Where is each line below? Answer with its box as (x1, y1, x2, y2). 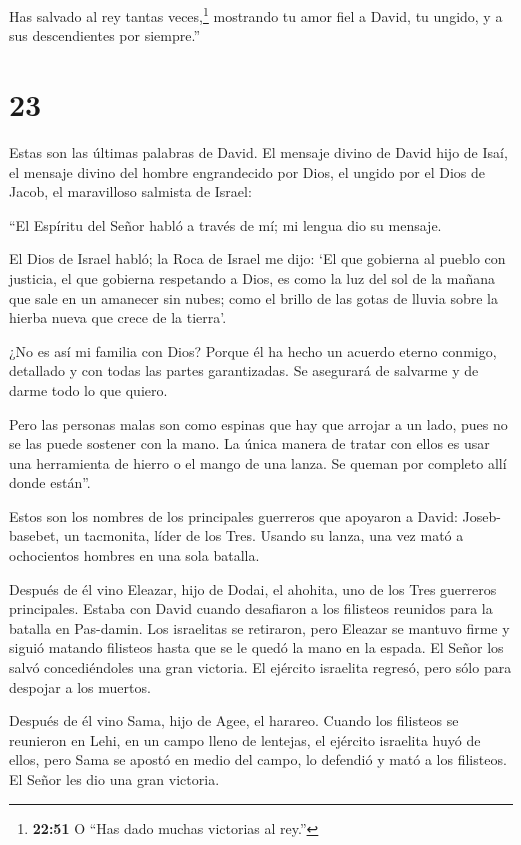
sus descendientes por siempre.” (9, 25, 200, 46)
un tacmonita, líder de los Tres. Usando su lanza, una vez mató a (63, 525, 464, 546)
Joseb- (462, 505, 501, 526)
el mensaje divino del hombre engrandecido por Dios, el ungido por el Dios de (9, 161, 486, 182)
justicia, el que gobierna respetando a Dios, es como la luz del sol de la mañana (9, 267, 495, 288)
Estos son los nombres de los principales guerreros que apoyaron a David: (9, 505, 458, 526)
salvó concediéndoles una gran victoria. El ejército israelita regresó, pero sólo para (9, 657, 512, 678)
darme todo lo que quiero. (9, 379, 168, 400)
